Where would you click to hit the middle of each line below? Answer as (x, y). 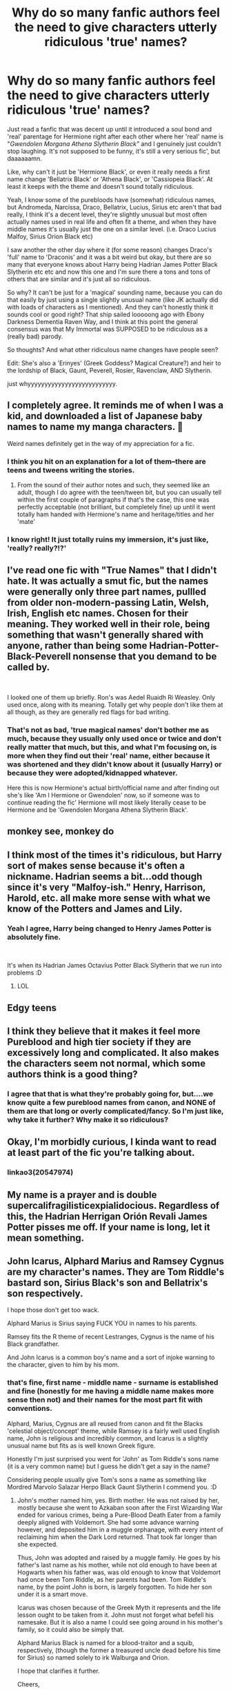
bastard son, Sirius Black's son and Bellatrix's (108, 1282)
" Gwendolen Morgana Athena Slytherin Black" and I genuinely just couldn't (114, 143)
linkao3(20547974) (40, 1172)
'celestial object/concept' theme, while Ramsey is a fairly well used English (113, 1431)
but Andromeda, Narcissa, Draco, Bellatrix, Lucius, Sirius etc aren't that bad (114, 207)
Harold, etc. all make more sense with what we (109, 898)
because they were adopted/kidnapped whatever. (92, 773)
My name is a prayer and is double (82, 1195)
